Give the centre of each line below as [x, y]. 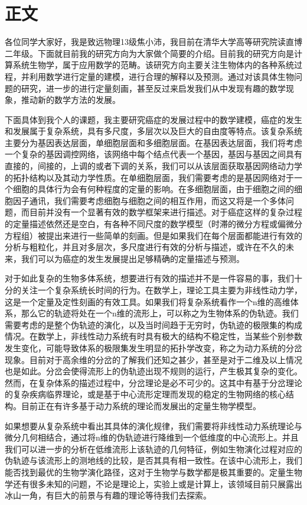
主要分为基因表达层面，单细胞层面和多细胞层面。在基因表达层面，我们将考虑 [153, 142]
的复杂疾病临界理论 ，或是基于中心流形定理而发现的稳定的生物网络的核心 [145, 394]
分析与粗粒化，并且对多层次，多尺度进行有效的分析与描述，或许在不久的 [145, 247]
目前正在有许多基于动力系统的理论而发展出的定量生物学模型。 [141, 405]
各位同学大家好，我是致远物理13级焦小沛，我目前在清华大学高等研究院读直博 [153, 42]
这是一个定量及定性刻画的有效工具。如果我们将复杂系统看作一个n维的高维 [148, 301]
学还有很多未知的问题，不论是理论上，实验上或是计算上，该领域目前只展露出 [153, 483]
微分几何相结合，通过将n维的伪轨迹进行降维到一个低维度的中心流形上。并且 [152, 437]
